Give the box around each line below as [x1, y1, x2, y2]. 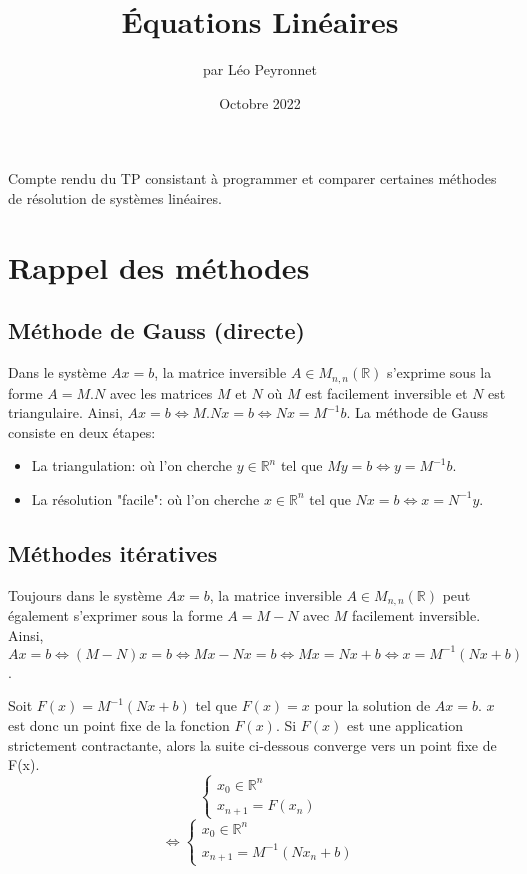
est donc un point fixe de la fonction [8, 715, 230, 736]
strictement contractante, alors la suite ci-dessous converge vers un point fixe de [8, 734, 497, 755]
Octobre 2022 [219, 92, 301, 113]
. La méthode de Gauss [346, 402, 489, 423]
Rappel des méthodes [8, 246, 310, 287]
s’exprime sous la [387, 362, 492, 383]
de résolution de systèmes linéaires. [8, 187, 222, 208]
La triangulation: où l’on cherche [31, 455, 232, 476]
